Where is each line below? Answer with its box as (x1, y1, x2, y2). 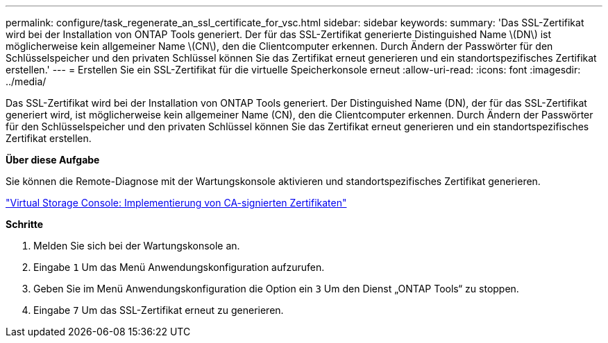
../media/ (6, 76, 47, 87)
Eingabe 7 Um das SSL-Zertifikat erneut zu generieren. (33, 304, 284, 316)
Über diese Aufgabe (6, 154, 100, 166)
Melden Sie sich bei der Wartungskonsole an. (33, 240, 240, 252)
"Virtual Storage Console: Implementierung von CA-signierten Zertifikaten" (6, 197, 347, 209)
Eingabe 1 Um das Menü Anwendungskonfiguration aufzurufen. (33, 261, 325, 273)
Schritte (6, 218, 43, 230)
